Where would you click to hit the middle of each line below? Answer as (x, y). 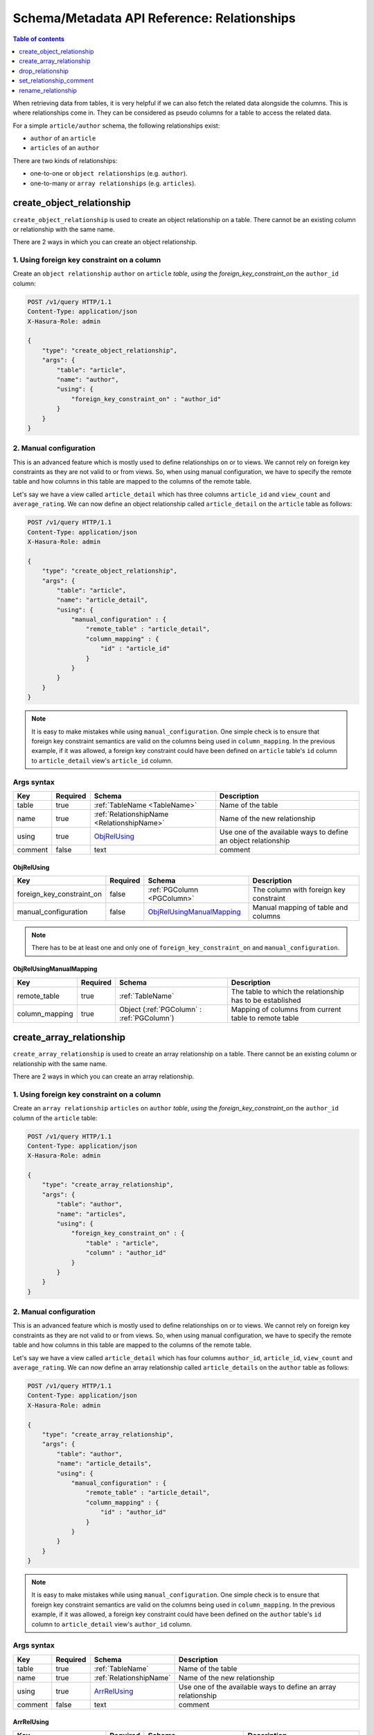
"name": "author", (88, 379)
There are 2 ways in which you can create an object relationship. (105, 242)
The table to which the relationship (287, 991)
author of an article (63, 138)
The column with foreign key (299, 890)
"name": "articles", (91, 1214)
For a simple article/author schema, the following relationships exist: (116, 126)
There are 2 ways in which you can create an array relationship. (104, 1076)
